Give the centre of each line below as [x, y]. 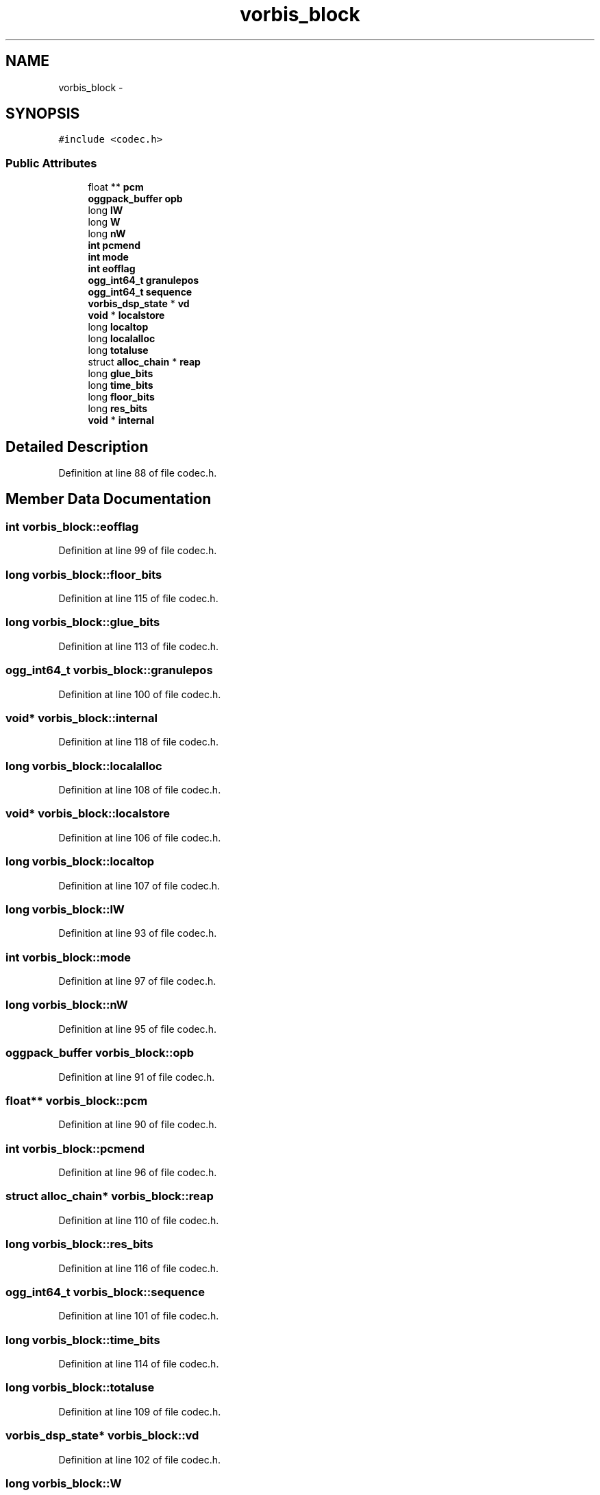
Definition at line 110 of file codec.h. [139, 1220]
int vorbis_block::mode [68, 957]
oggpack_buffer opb [135, 199]
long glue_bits [121, 374]
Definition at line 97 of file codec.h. [137, 981]
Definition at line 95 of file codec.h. [137, 1029]
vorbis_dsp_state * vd [139, 304]
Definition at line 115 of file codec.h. [138, 598]
